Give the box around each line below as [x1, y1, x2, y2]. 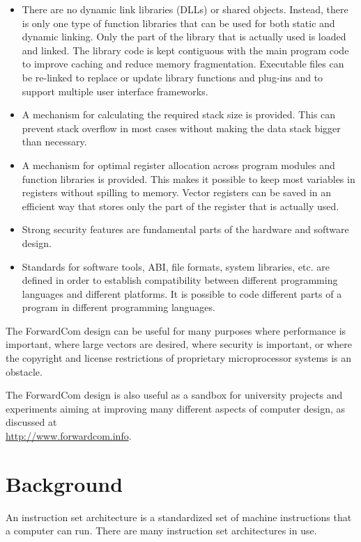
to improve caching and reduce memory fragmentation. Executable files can [22, 56, 344, 71]
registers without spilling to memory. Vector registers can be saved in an [22, 185, 332, 200]
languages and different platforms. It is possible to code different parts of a [22, 286, 342, 301]
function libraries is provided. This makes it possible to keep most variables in [22, 171, 355, 186]
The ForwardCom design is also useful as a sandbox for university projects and [6, 388, 343, 402]
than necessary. [22, 134, 87, 149]
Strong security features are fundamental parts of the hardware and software [22, 222, 349, 237]
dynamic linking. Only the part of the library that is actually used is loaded [22, 29, 346, 44]
